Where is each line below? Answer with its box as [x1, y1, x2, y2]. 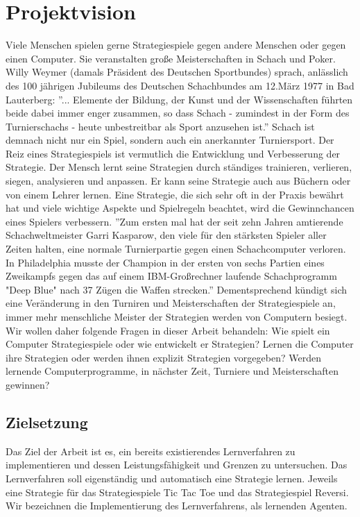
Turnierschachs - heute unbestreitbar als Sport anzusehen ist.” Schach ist [6, 119, 315, 133]
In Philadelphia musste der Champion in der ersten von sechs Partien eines [6, 255, 325, 269]
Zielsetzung [6, 411, 88, 432]
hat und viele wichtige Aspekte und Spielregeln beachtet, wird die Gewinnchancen [6, 201, 354, 215]
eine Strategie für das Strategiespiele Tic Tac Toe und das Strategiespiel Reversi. [6, 484, 349, 499]
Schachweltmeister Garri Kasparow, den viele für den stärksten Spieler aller [6, 228, 327, 242]
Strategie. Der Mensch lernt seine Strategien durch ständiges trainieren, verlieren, [6, 160, 352, 174]
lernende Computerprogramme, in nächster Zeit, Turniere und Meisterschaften [6, 364, 339, 378]
